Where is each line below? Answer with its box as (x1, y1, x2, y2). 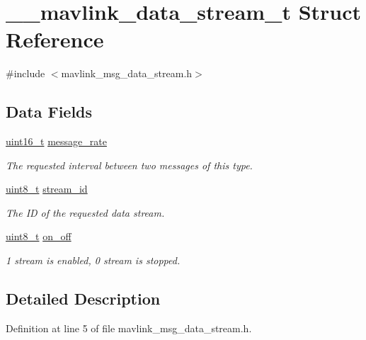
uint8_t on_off (6, 229, 72, 244)
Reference (6, 25, 104, 54)
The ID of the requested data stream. (6, 205, 165, 220)
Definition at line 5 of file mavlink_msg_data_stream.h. (6, 320, 252, 335)
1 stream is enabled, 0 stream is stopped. (6, 253, 181, 268)
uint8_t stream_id (6, 181, 88, 196)
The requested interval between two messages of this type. (6, 157, 253, 172)
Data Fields (6, 101, 93, 123)
